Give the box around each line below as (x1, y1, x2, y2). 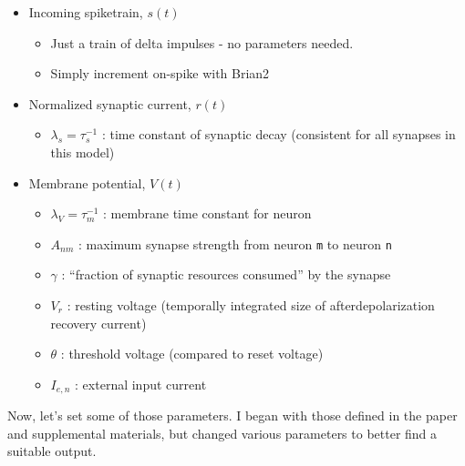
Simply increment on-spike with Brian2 (50, 64, 270, 83)
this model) (50, 142, 115, 161)
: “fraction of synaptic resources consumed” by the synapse (61, 265, 391, 284)
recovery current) (50, 313, 147, 332)
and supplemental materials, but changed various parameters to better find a (7, 423, 438, 442)
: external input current (75, 374, 207, 393)
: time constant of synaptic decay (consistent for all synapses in (101, 125, 456, 144)
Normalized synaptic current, (28, 94, 191, 113)
